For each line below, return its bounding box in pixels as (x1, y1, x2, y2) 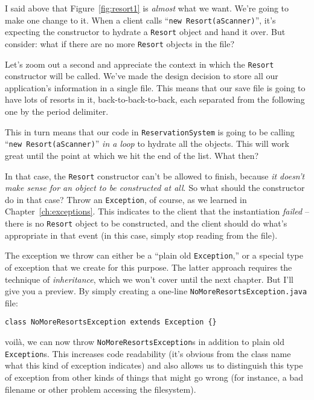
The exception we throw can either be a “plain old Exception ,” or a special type (5, 249, 303, 262)
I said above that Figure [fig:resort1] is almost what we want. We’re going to (5, 2, 289, 14)
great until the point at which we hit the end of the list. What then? (5, 149, 259, 161)
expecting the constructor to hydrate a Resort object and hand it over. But (5, 25, 286, 38)
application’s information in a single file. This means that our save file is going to (5, 81, 306, 94)
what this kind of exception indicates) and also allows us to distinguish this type (5, 359, 303, 372)
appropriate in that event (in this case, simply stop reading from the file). (5, 228, 278, 241)
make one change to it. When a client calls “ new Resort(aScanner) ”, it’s (5, 13, 276, 26)
